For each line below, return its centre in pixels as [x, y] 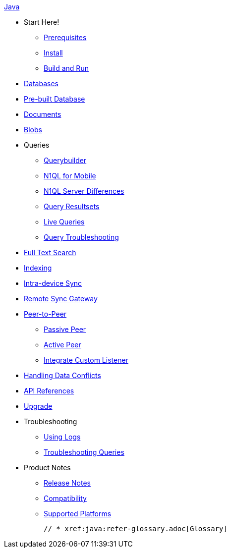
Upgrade [38, 406]
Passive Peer [65, 329]
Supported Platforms [78, 514]
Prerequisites [65, 37]
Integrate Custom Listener [86, 360]
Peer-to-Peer [45, 314]
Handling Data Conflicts [62, 375]
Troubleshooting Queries [84, 452]
